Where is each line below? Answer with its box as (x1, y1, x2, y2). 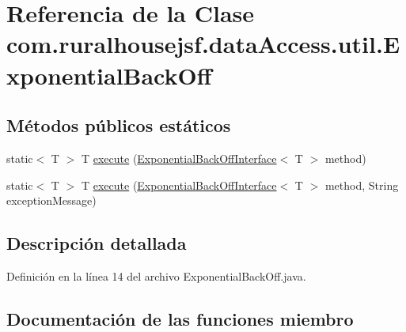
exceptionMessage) (6, 192, 97, 209)
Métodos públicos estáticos (6, 113, 231, 138)
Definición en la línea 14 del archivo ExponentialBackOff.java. (6, 267, 306, 284)
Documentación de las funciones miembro (6, 306, 354, 330)
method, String (324, 176, 399, 193)
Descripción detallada (6, 231, 187, 255)
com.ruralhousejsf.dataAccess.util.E (6, 28, 400, 60)
